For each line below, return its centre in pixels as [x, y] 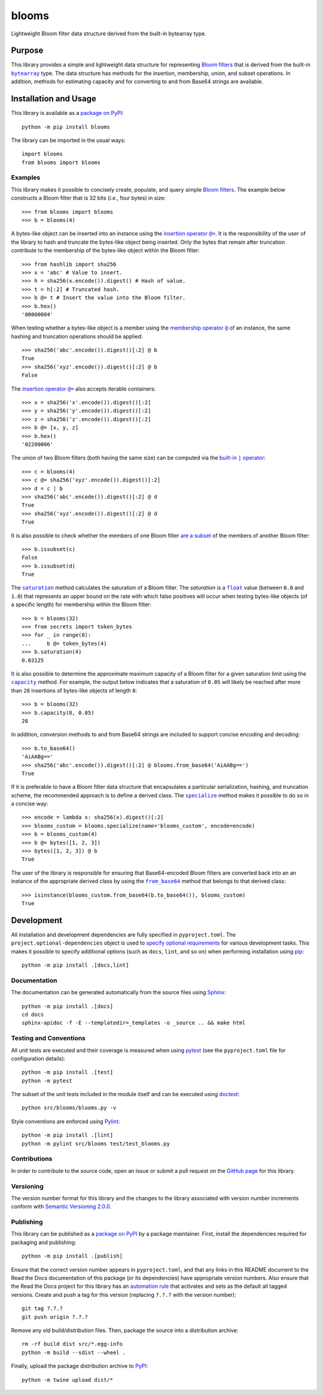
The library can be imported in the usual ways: [68, 140]
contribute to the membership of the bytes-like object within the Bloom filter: [105, 250]
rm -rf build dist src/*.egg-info [72, 1344]
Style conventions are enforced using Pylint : [65, 1121]
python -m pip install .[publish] [72, 1256]
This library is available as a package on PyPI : [67, 113]
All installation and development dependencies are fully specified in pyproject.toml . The [124, 934]
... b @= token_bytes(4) [64, 643]
